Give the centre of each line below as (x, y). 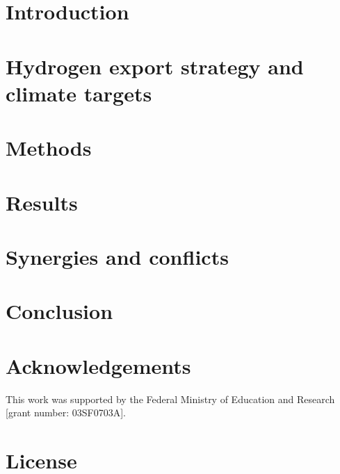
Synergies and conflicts (117, 256)
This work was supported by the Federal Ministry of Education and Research (170, 399)
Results (42, 202)
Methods (49, 148)
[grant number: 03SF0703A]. (66, 412)
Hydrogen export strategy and (155, 66)
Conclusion (59, 311)
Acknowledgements (98, 365)
